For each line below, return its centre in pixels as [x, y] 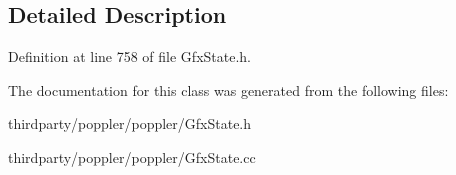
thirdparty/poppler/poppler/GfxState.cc [132, 156]
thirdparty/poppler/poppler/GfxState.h [130, 123]
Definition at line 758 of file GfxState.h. [129, 56]
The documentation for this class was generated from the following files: [228, 89]
